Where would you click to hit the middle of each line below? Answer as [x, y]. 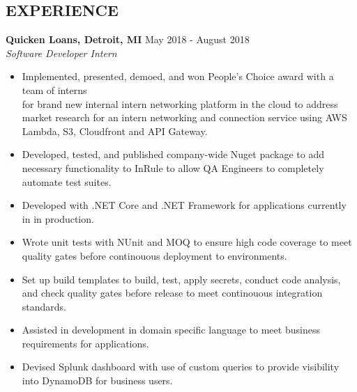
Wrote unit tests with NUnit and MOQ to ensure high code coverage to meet [187, 242]
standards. [44, 306]
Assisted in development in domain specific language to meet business [171, 330]
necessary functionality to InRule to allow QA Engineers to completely [173, 167]
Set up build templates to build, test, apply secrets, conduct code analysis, [181, 279]
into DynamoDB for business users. [97, 381]
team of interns [54, 89]
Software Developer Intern [61, 53]
